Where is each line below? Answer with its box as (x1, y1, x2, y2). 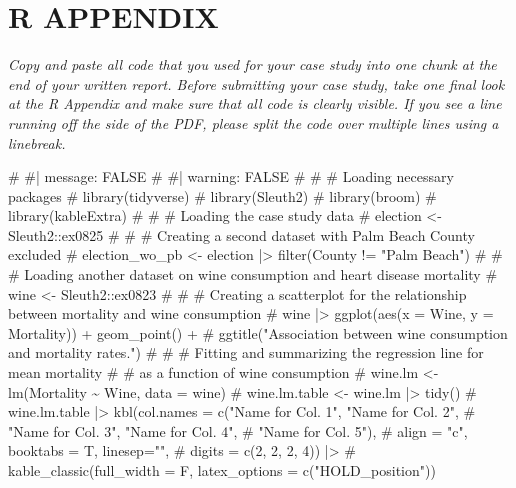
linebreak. (8, 132, 66, 153)
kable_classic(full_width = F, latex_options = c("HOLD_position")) (8, 460, 436, 480)
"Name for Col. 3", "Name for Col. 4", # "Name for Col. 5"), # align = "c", (8, 420, 468, 441)
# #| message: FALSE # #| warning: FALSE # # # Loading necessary (8, 166, 454, 187)
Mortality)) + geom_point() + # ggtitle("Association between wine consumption (8, 322, 508, 343)
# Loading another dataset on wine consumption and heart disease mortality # (8, 264, 498, 285)
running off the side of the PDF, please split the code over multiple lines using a (8, 112, 499, 133)
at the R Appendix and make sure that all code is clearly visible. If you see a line (8, 93, 502, 114)
